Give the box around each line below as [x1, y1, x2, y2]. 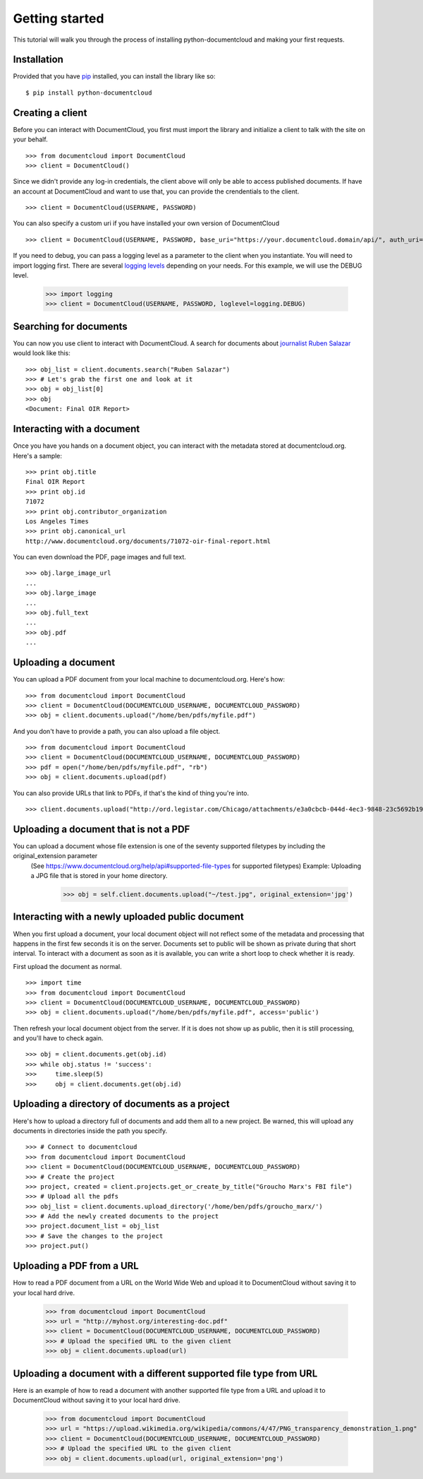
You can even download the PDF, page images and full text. [13, 553, 187, 562]
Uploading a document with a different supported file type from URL [13, 1367, 318, 1379]
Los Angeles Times [25, 517, 90, 525]
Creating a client [13, 107, 87, 119]
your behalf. [13, 135, 49, 144]
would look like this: [13, 349, 70, 357]
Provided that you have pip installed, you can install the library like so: [13, 72, 216, 81]
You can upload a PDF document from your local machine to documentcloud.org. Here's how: [13, 675, 286, 684]
